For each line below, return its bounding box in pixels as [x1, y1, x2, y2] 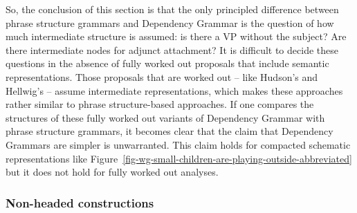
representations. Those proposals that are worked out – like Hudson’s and [6, 69, 318, 84]
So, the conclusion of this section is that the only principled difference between [6, 2, 339, 16]
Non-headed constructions [6, 194, 154, 211]
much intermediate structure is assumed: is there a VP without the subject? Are [6, 29, 347, 44]
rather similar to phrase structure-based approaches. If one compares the [6, 97, 314, 111]
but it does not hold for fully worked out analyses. [6, 165, 219, 179]
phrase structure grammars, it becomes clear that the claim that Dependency [6, 124, 333, 138]
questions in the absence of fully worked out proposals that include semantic [6, 56, 329, 71]
